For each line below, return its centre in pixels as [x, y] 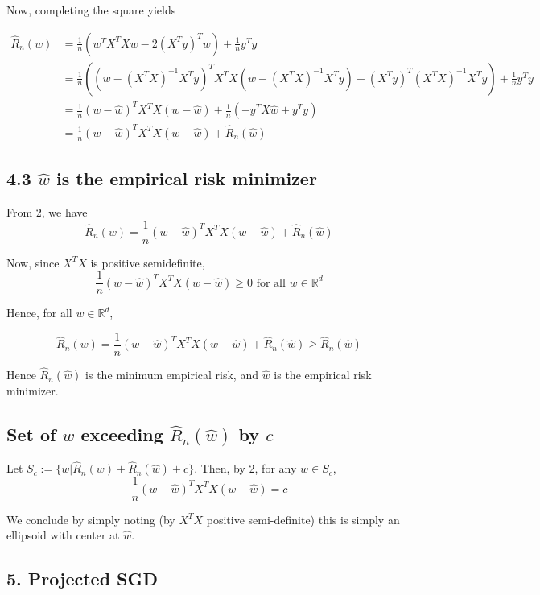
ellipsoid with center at [63, 535]
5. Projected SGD [82, 578]
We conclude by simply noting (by [91, 519]
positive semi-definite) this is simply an [303, 519]
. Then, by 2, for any [245, 468]
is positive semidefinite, [148, 262]
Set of [31, 434]
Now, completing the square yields [91, 10]
